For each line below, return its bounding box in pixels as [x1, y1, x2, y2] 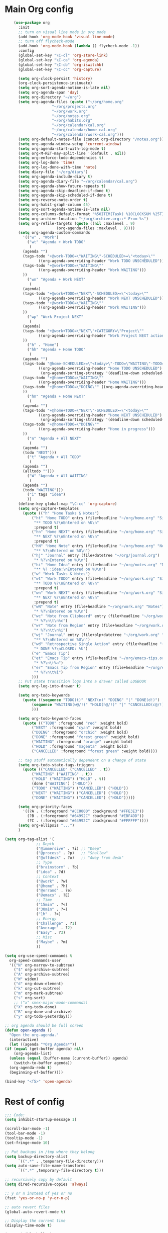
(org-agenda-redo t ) [9, 1065, 52, 1070]
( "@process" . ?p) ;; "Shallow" [36, 851, 108, 856]
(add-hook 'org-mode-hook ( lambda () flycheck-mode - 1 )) [18, 44, 140, 49]
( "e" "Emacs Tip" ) [31, 651, 70, 656]
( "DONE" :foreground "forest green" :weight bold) [31, 735, 140, 740]
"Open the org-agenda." [9, 1032, 59, 1037]
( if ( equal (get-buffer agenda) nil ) [5, 1046, 84, 1051]
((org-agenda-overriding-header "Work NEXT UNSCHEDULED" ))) [38, 296, 166, 301]
